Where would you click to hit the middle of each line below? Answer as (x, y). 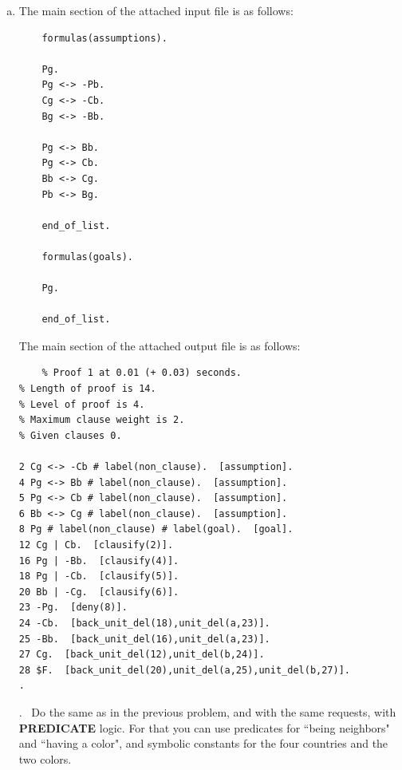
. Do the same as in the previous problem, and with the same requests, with (207, 711)
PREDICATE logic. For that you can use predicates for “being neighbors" (204, 727)
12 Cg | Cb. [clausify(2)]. (96, 545)
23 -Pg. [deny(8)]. (73, 608)
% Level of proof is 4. (82, 404)
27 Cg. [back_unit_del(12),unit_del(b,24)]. (142, 655)
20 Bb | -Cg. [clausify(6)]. (99, 592)
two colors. (45, 758)
